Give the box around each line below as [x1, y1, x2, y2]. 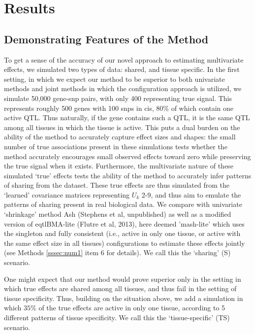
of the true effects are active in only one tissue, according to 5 [38, 302, 225, 313]
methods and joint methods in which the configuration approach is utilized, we [4, 83, 242, 94]
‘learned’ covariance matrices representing [4, 189, 130, 200]
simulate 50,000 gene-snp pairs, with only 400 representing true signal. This [4, 93, 232, 103]
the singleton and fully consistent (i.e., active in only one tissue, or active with [4, 228, 241, 238]
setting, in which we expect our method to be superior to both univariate [4, 73, 225, 84]
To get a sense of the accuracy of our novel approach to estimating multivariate [4, 54, 244, 65]
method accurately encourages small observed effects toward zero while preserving [4, 151, 251, 161]
